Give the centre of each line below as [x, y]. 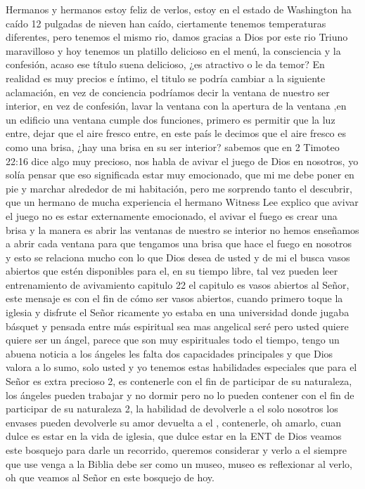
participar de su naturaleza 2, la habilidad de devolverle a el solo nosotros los [172, 409]
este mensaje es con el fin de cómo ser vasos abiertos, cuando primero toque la [174, 298]
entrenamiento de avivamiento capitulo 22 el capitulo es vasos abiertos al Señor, [178, 284]
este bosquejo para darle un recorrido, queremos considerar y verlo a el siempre [176, 450]
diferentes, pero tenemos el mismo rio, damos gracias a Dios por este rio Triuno [177, 37]
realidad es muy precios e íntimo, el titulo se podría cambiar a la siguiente [166, 78]
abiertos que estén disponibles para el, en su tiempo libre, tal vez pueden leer [172, 271]
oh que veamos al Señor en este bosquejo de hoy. [110, 477]
